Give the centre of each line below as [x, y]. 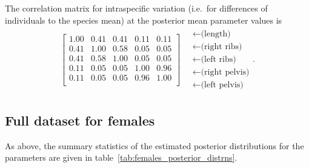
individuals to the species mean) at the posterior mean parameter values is [144, 20]
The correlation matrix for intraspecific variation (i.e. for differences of [136, 8]
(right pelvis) [225, 72]
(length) [216, 34]
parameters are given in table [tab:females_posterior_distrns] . [121, 157]
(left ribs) [218, 60]
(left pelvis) [222, 85]
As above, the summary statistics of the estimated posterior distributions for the [154, 145]
